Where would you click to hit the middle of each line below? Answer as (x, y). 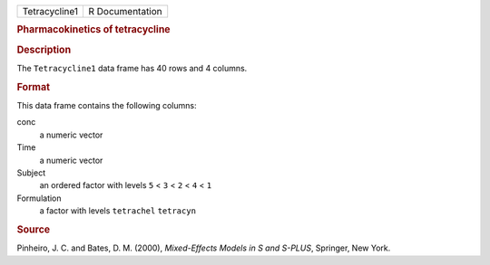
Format (33, 87)
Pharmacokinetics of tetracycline (94, 30)
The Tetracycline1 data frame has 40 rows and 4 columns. (132, 68)
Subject (31, 173)
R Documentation (125, 11)
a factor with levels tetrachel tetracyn (118, 211)
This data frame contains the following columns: (107, 105)
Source (34, 229)
